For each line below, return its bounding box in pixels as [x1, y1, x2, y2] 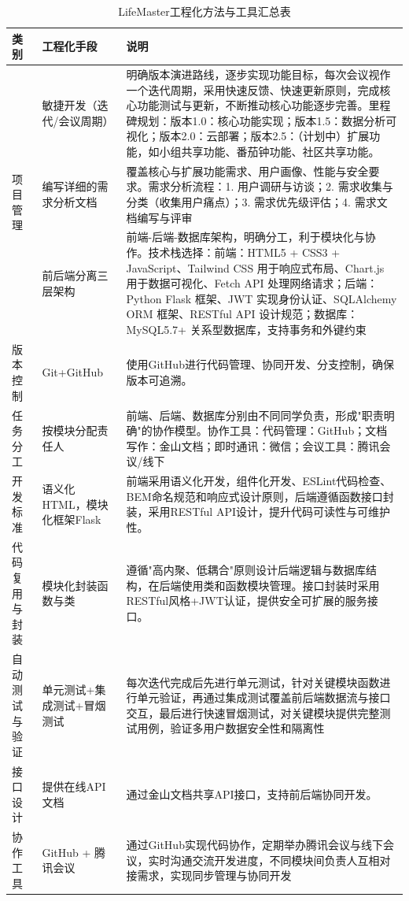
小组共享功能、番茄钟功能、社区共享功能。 [159, 143, 380, 159]
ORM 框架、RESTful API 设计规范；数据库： [126, 306, 359, 322]
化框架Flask [42, 511, 101, 528]
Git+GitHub [42, 364, 104, 380]
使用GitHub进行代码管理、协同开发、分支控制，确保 [126, 356, 394, 373]
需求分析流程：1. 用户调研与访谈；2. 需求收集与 [148, 178, 393, 195]
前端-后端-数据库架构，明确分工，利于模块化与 [126, 228, 365, 245]
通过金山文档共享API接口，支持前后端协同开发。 [126, 785, 378, 802]
